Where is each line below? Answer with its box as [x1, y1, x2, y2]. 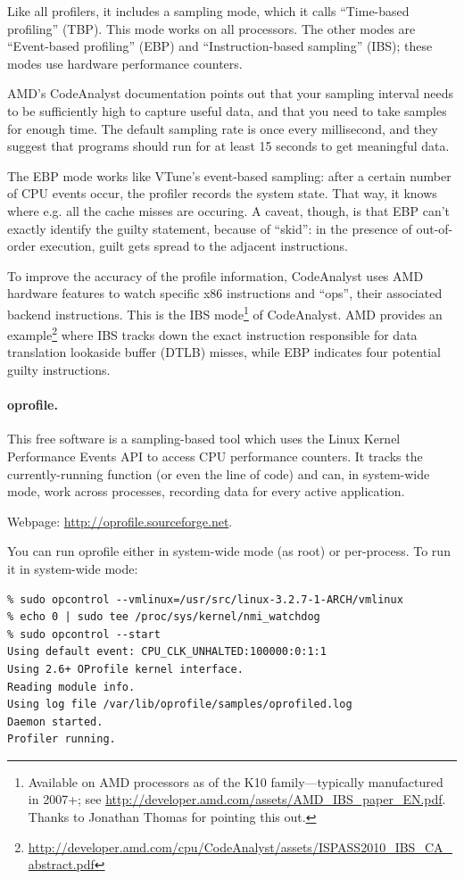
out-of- [416, 219, 453, 237]
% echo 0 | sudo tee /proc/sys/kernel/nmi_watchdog [7, 610, 320, 624]
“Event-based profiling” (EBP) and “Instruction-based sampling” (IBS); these [7, 37, 433, 55]
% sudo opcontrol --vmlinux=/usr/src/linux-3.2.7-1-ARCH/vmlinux [7, 593, 403, 606]
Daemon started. [7, 715, 104, 728]
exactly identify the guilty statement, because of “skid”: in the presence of [7, 219, 412, 237]
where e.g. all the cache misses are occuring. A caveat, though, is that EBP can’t [7, 201, 451, 220]
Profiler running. [7, 733, 116, 746]
